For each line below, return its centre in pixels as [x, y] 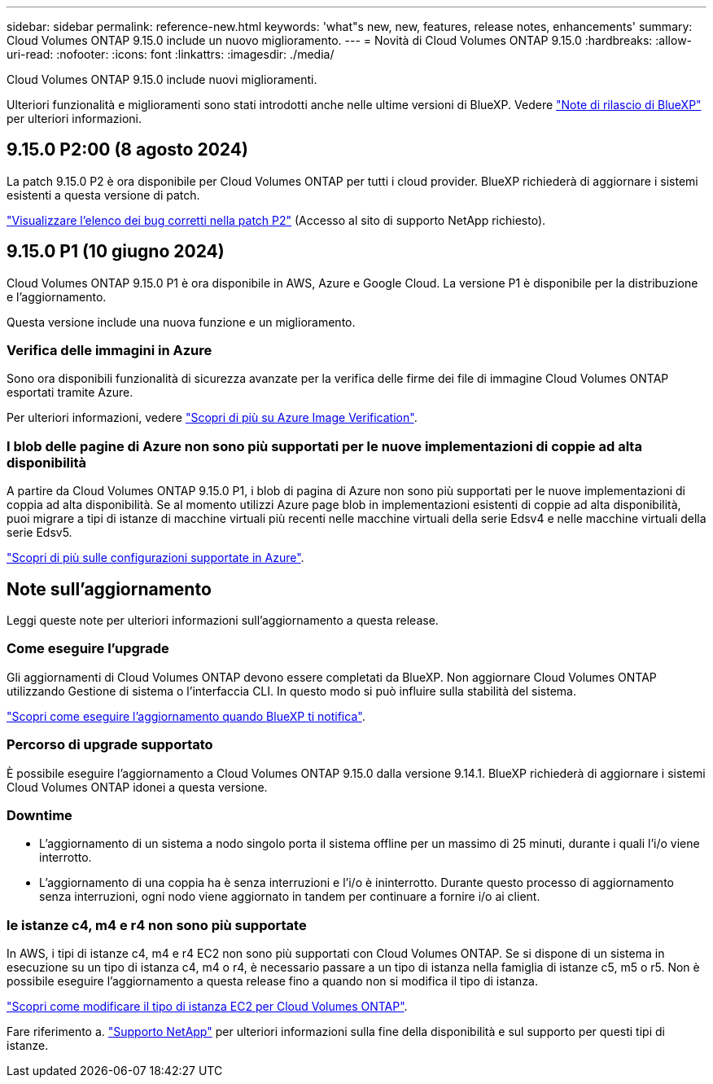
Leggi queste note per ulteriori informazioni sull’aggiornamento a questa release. [223, 621]
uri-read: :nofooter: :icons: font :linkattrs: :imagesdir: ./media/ [171, 54]
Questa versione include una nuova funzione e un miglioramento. [181, 322]
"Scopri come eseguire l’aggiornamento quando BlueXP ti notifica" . [186, 716]
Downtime [39, 815]
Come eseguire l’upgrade [88, 649]
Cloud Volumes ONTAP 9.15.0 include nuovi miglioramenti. [162, 79]
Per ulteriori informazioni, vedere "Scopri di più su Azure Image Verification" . [212, 418]
